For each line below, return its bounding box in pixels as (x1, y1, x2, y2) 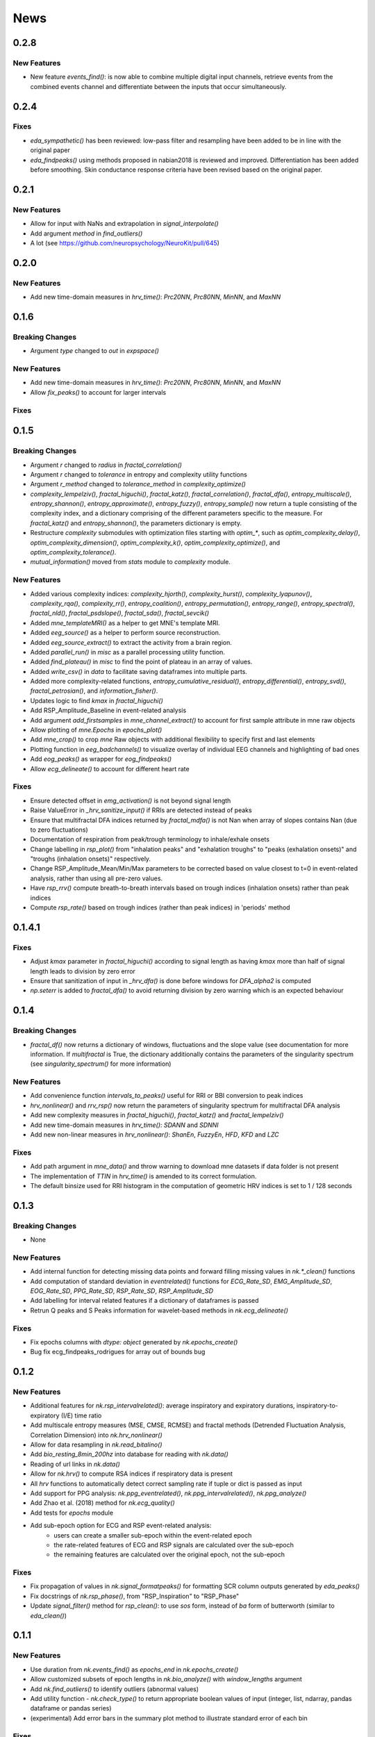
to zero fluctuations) (30, 825, 88, 834)
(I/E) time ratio (60, 1411, 102, 1419)
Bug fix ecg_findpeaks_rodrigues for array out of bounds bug (30, 1348, 206, 1356)
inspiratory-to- (296, 1401, 338, 1410)
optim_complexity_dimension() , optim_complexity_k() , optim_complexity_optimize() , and (30, 538, 281, 547)
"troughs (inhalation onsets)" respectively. (30, 855, 151, 863)
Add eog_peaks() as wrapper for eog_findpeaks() (30, 755, 172, 764)
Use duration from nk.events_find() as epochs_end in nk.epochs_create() (30, 1665, 239, 1674)
